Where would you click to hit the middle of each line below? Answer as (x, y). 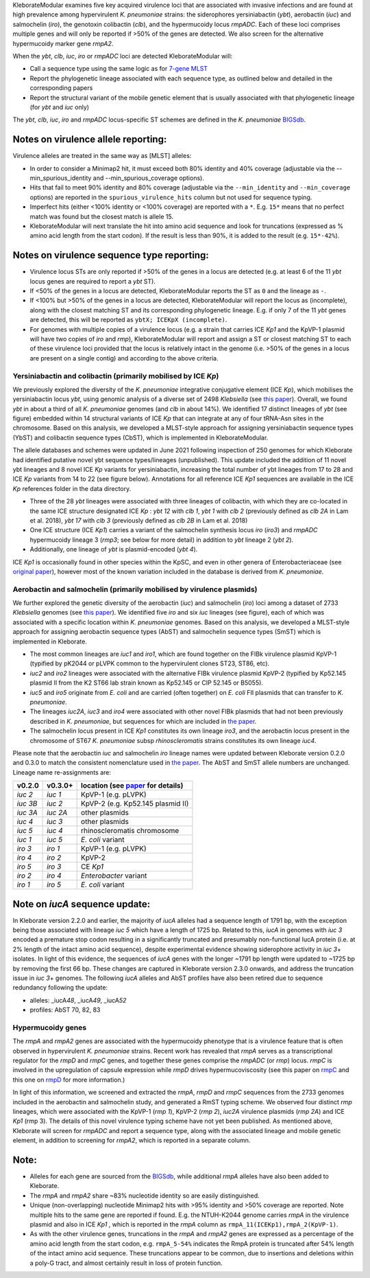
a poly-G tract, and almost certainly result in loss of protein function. (126, 1263)
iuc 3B (27, 803)
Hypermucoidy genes (50, 1027)
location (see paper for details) (132, 786)
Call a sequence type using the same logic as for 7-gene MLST (119, 69)
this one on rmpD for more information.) (69, 1080)
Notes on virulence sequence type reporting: (111, 255)
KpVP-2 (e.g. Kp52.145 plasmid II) (135, 803)
